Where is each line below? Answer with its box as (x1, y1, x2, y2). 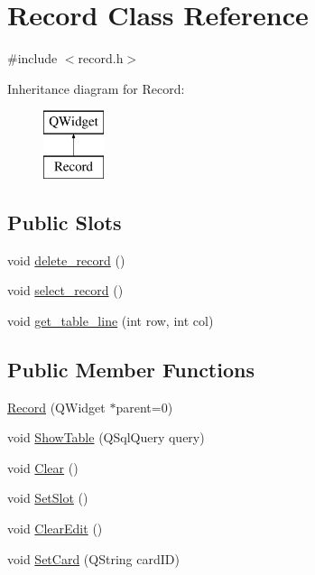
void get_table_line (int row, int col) (7, 311, 214, 329)
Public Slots (7, 208, 122, 236)
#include (7, 49, 58, 68)
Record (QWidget (7, 397, 106, 416)
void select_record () (7, 281, 124, 300)
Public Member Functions (7, 355, 255, 383)
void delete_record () (7, 250, 125, 269)
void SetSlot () (7, 488, 88, 507)
